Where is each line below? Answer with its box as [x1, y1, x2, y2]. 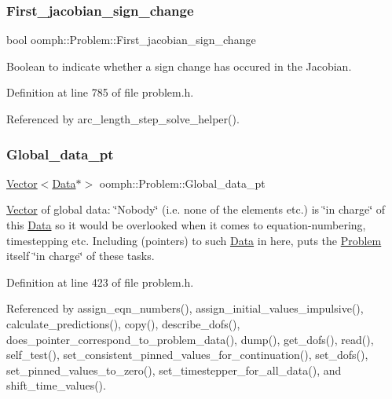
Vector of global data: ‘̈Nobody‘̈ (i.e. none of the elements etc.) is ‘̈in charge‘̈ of [6, 201, 386, 218]
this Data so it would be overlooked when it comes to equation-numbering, [6, 217, 366, 232]
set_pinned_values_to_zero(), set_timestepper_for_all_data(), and [6, 361, 342, 378]
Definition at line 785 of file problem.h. [6, 84, 194, 101]
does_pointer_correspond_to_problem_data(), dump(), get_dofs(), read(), [6, 331, 374, 347]
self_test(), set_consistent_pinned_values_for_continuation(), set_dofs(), [6, 346, 368, 363]
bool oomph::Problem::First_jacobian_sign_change [6, 31, 256, 48]
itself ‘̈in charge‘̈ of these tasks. [6, 247, 155, 264]
